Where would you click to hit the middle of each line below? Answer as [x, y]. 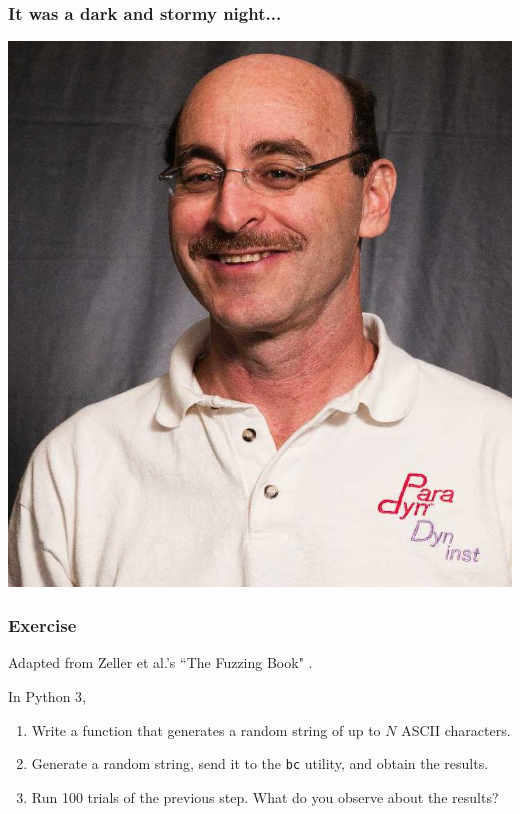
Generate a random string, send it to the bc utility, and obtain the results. [260, 763]
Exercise [42, 625]
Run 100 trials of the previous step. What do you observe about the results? [265, 796]
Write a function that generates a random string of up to [206, 729]
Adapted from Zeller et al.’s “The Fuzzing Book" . [160, 662]
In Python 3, [47, 696]
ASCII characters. [456, 729]
